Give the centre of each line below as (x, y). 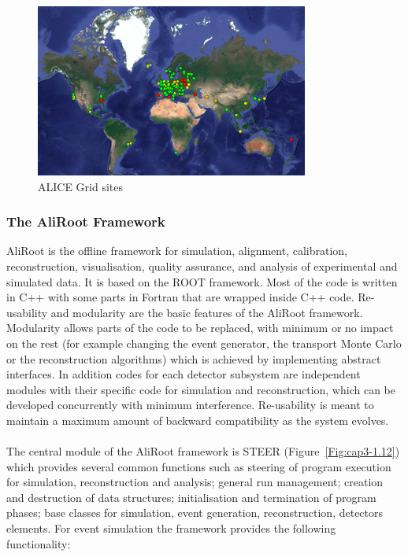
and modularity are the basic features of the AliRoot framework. (207, 312)
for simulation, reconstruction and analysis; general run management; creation (195, 482)
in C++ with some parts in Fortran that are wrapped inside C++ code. (180, 297)
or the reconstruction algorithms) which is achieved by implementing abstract (194, 358)
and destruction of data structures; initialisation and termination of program (191, 497)
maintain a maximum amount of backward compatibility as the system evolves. (198, 420)
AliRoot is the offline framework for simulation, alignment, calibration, (177, 251)
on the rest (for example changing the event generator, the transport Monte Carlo (204, 343)
